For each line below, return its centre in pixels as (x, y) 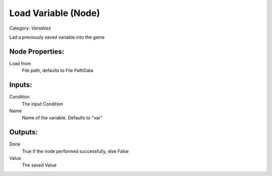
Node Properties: (37, 51)
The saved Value (39, 165)
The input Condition (42, 104)
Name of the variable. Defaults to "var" (62, 118)
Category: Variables (30, 28)
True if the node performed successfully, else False (75, 151)
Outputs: (23, 132)
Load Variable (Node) (55, 13)
